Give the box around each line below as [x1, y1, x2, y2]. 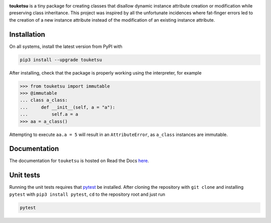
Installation [9, 30, 45, 39]
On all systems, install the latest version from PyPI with [9, 43, 122, 49]
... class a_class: [20, 97, 68, 103]
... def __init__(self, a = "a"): [20, 104, 115, 110]
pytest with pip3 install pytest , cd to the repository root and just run [9, 191, 166, 197]
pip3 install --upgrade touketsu [20, 57, 102, 62]
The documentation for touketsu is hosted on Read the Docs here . [9, 158, 149, 164]
